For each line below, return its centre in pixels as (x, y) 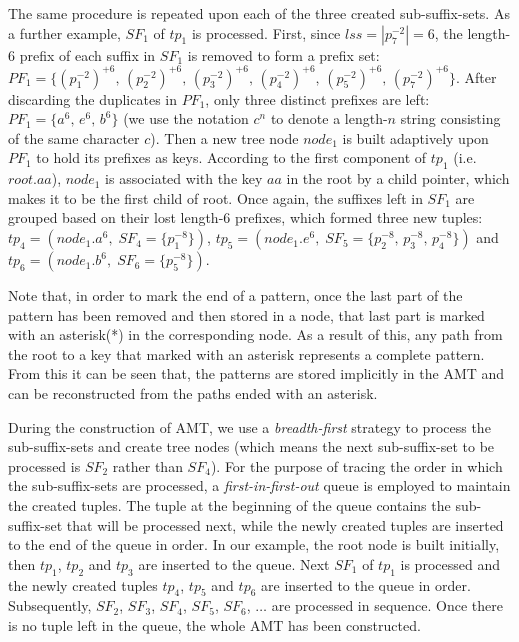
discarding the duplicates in (92, 98)
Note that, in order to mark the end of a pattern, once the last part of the (235, 295)
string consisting (450, 118)
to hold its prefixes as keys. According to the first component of (231, 157)
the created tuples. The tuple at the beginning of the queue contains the (229, 504)
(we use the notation (186, 118)
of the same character (74, 137)
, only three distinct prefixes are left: (317, 98)
